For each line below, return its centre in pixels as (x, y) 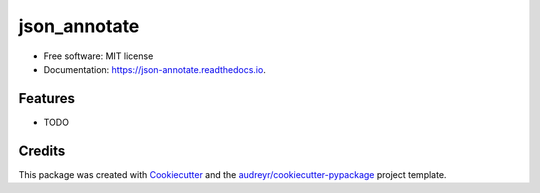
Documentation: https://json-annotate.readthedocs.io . (155, 69)
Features (46, 98)
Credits (42, 150)
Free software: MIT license (98, 56)
